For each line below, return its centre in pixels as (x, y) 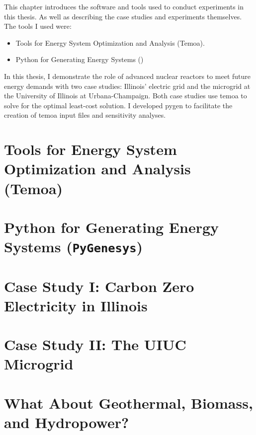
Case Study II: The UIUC (95, 344)
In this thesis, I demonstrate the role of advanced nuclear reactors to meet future (128, 76)
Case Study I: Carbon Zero (99, 286)
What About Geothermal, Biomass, (128, 402)
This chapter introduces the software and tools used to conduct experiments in (124, 6)
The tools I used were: (38, 26)
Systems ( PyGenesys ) (74, 247)
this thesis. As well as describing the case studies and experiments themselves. (123, 16)
